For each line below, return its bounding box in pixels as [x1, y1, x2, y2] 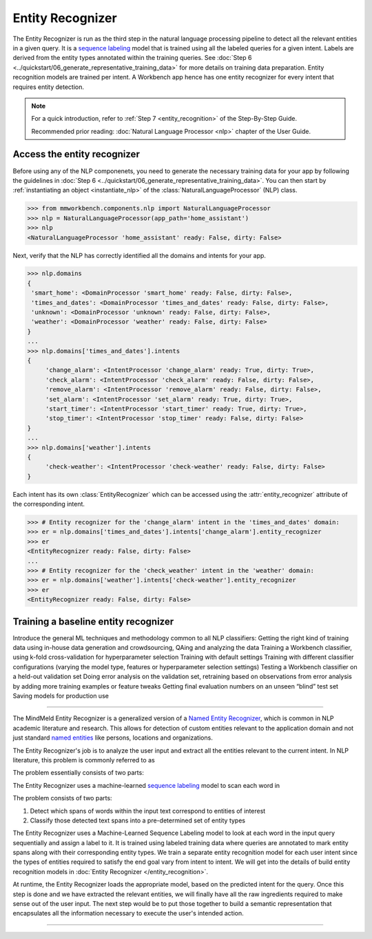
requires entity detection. [12, 83, 85, 91]
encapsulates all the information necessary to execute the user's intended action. [12, 909, 244, 918]
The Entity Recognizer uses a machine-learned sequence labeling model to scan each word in [12, 781, 280, 789]
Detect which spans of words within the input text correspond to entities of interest [30, 807, 266, 815]
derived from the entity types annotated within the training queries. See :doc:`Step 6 [12, 54, 252, 62]
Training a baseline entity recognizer [12, 615, 174, 627]
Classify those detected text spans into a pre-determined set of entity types [30, 816, 246, 824]
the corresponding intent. [12, 500, 85, 508]
